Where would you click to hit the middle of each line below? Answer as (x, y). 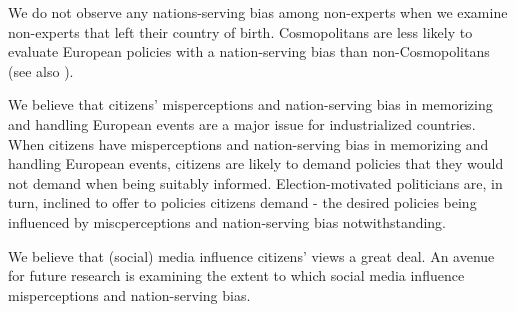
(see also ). (41, 70)
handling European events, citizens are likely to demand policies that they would (256, 163)
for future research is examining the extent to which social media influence (236, 275)
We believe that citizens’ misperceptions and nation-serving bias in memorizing (250, 104)
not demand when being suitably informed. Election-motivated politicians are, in (255, 182)
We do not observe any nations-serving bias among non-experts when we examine (258, 12)
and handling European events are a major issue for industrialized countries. (242, 123)
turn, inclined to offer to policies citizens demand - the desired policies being (242, 202)
